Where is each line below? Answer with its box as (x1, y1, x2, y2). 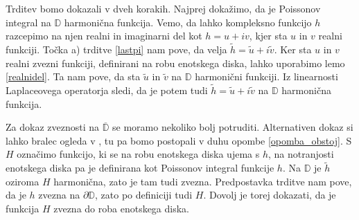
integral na (6, 15, 51, 29)
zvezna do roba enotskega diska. (53, 201, 189, 215)
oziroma (6, 174, 40, 188)
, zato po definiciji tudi (95, 187, 193, 202)
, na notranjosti (268, 147, 334, 161)
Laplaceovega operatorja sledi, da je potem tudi (6, 83, 208, 97)
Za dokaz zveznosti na (6, 120, 100, 134)
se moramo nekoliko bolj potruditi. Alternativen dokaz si (112, 120, 353, 134)
